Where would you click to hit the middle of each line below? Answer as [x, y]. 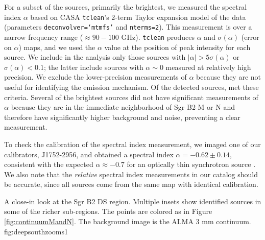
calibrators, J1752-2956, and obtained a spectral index [89, 154]
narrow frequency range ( [44, 37]
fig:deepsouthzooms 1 [36, 231]
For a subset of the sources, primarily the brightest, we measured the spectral [126, 7]
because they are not [228, 77]
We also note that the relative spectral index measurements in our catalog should [131, 174]
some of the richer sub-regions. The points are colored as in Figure [108, 211]
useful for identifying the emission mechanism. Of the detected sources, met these [131, 87]
